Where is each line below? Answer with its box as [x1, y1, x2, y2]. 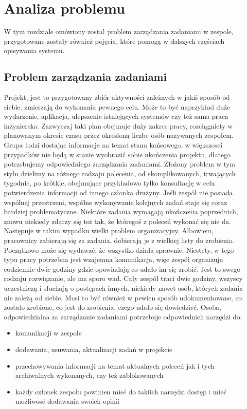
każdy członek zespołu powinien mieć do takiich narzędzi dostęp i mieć [15, 386, 227, 396]
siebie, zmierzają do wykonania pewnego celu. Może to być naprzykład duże [4, 101, 230, 112]
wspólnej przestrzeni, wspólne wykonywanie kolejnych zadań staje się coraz [4, 197, 227, 207]
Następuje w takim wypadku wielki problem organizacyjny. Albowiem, [4, 225, 214, 236]
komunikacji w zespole [15, 328, 82, 338]
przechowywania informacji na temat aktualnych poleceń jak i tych [15, 360, 214, 371]
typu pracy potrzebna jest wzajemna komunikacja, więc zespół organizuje [4, 254, 223, 264]
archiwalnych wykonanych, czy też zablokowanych [15, 370, 164, 380]
